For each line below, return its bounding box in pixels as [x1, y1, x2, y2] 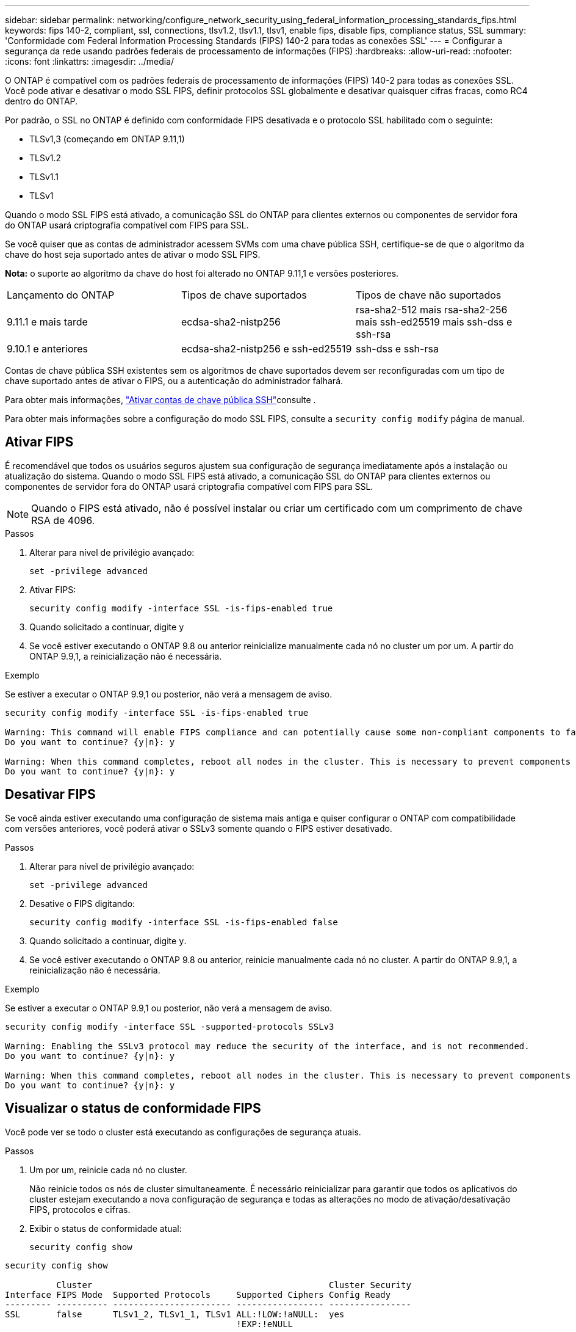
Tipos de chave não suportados [355, 289, 502, 301]
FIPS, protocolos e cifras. [29, 1204, 131, 1215]
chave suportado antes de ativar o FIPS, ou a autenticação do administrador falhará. [5, 376, 344, 386]
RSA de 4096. [31, 514, 95, 526]
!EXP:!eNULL [236, 1319, 293, 1329]
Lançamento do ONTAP [7, 289, 115, 301]
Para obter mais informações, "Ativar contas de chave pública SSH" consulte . [5, 395, 316, 405]
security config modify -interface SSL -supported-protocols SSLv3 [5, 1021, 334, 1032]
